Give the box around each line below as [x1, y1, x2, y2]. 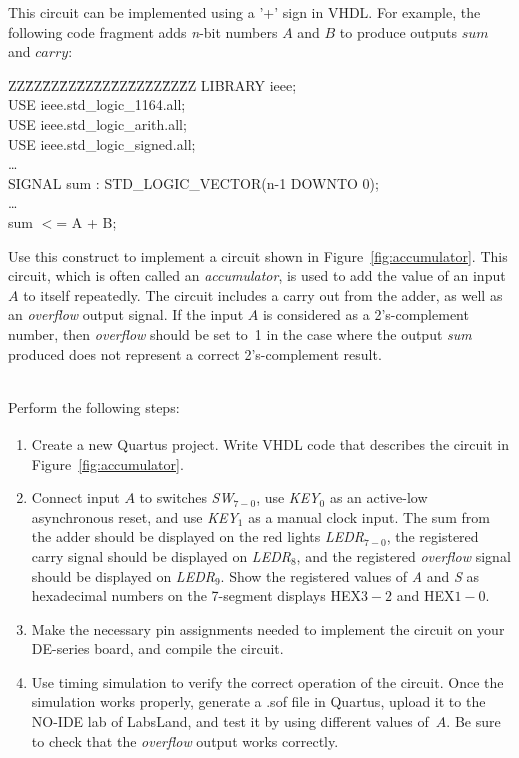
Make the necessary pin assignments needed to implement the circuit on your [31, 618, 505, 639]
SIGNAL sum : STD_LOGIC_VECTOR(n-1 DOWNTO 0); [8, 172, 379, 193]
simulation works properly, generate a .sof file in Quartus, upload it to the [31, 691, 486, 712]
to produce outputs [339, 21, 458, 42]
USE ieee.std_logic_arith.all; [8, 113, 187, 134]
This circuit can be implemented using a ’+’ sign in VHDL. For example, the [8, 2, 481, 22]
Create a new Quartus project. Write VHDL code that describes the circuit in [31, 433, 510, 454]
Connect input [31, 487, 120, 508]
